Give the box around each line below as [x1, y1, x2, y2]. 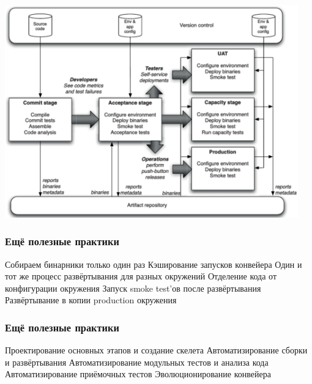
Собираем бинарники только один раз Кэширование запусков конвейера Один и [5, 257, 302, 270]
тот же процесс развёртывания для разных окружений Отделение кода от [5, 270, 277, 282]
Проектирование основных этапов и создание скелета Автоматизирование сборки [5, 344, 308, 356]
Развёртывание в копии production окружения [5, 294, 177, 306]
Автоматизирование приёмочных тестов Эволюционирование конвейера [5, 367, 271, 380]
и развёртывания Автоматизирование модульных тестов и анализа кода [5, 355, 269, 368]
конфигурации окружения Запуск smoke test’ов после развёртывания [5, 281, 261, 294]
